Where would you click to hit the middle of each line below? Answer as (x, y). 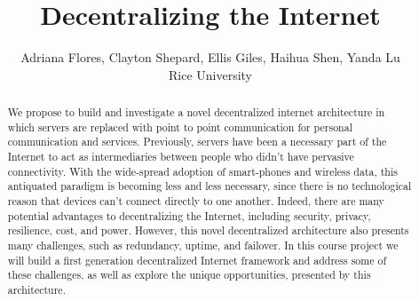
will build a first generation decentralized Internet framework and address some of (197, 260)
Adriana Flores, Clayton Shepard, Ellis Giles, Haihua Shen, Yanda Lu (210, 57)
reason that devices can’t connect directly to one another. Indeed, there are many (196, 201)
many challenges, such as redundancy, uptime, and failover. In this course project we (203, 246)
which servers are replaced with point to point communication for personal (180, 127)
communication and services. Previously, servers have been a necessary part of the (197, 142)
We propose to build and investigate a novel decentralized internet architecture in (196, 112)
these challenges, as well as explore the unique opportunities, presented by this (189, 275)
